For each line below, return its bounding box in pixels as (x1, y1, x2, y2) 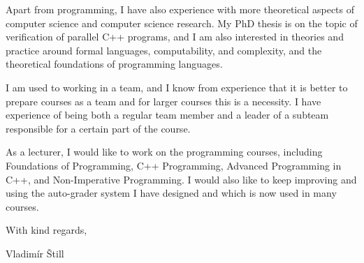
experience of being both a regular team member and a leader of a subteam (6, 107, 329, 122)
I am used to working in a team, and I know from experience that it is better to (6, 80, 348, 94)
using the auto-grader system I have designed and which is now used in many (6, 186, 337, 200)
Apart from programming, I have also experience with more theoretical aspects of (6, 2, 355, 16)
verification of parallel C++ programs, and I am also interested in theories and (6, 29, 344, 44)
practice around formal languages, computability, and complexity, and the (6, 43, 322, 57)
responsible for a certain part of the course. (6, 121, 191, 135)
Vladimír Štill (6, 246, 64, 260)
